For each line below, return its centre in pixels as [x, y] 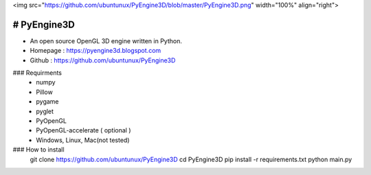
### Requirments [37, 73]
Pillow [44, 92]
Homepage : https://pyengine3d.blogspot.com [95, 51]
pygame [47, 102]
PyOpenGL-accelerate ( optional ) [83, 130]
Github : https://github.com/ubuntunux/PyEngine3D [103, 60]
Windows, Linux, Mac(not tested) [83, 140]
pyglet [45, 111]
